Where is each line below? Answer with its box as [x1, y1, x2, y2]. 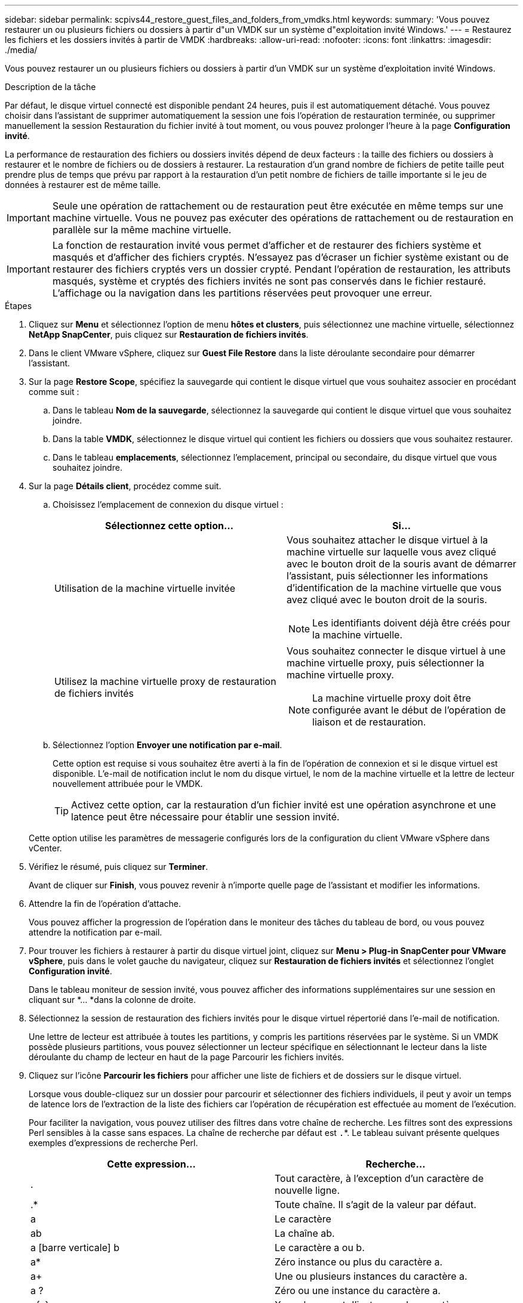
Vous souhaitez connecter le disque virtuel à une [287, 645, 506, 657]
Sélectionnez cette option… [105, 520, 233, 532]
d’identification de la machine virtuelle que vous [287, 582, 502, 594]
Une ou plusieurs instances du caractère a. [275, 1270, 467, 1282]
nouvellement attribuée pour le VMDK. [53, 779, 203, 789]
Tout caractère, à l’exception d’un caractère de [275, 1172, 484, 1184]
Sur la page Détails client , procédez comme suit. [29, 481, 221, 491]
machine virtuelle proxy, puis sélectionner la [287, 657, 484, 669]
